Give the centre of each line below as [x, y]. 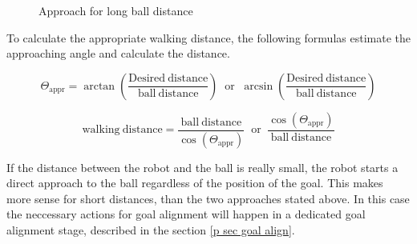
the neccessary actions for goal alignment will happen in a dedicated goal [186, 214]
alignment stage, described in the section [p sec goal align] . [151, 230]
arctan [99, 86]
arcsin [259, 86]
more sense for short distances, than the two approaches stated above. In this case [208, 198]
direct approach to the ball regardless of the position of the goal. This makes [195, 183]
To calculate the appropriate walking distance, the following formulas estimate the [208, 37]
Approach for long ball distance [116, 10]
